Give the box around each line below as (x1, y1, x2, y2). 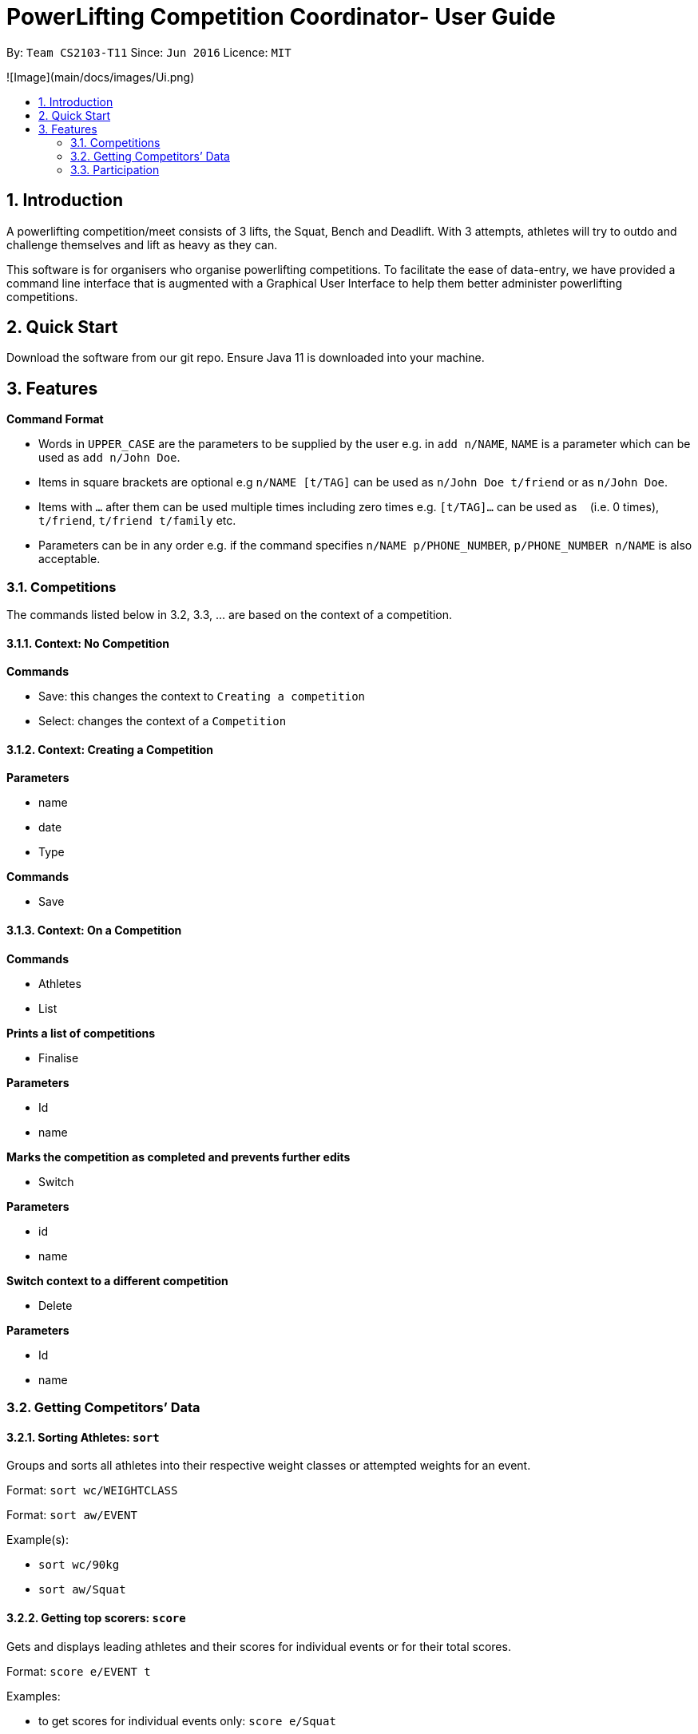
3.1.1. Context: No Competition (6, 636, 169, 650)
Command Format (6, 412, 104, 427)
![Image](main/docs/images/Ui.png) (6, 69, 195, 84)
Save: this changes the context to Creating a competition (38, 689, 365, 704)
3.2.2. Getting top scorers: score (6, 1610, 186, 1625)
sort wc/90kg (38, 1558, 120, 1572)
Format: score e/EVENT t (6, 1664, 151, 1678)
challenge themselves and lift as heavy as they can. (6, 237, 278, 252)
